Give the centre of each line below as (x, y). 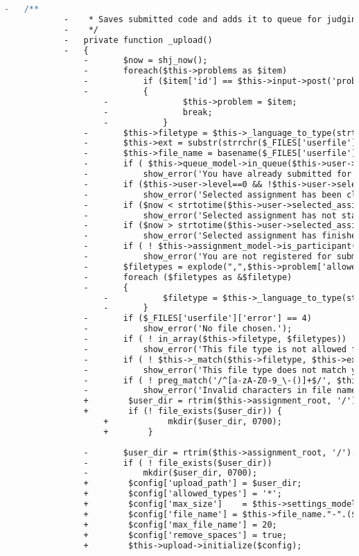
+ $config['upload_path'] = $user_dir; (193, 484)
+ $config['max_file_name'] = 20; (180, 524)
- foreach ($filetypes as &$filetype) (188, 277)
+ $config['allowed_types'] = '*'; (183, 494)
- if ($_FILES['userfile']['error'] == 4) (198, 319)
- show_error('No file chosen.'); (188, 329)
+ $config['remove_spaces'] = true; (185, 535)
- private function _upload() (138, 40)
